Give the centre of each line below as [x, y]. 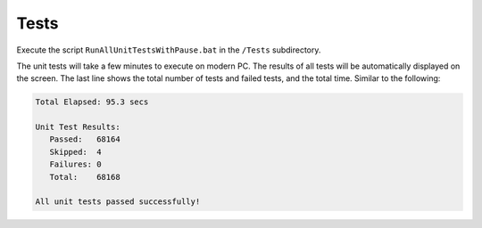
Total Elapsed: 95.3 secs [92, 102]
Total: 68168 [85, 177]
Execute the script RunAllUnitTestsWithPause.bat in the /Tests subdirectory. [169, 50]
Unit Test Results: [78, 127]
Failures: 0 [75, 164]
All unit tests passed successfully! [118, 202]
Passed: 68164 [85, 139]
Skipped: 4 [75, 152]
